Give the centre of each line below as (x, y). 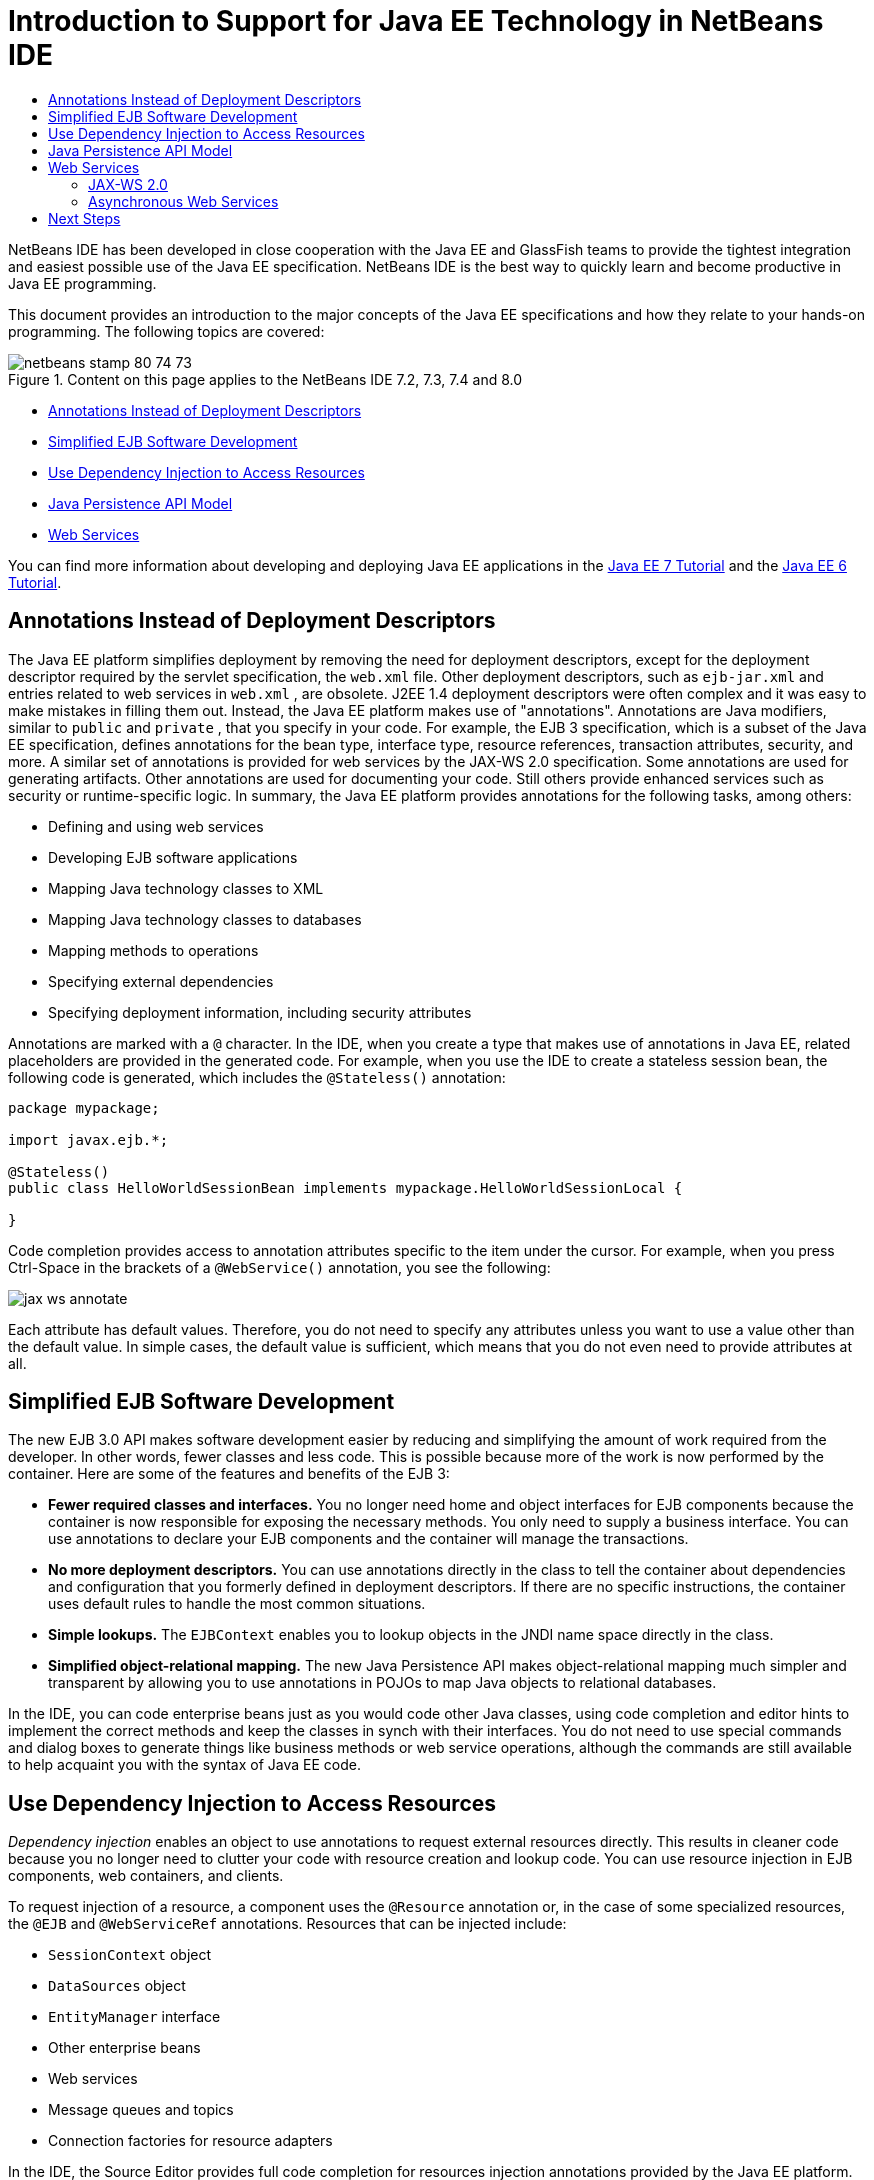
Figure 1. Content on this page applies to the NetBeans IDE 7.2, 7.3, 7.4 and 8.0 (265, 379)
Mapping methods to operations (153, 950)
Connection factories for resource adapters (190, 2141)
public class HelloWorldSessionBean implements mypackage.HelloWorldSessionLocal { (345, 1187)
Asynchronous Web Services (183, 201)
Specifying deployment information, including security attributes (260, 1012)
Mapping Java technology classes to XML (186, 888)
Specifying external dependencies (161, 981)
